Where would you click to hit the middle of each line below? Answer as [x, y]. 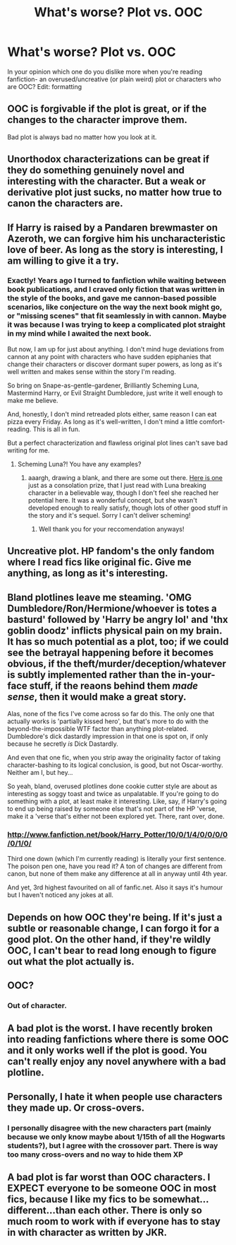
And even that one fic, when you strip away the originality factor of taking [114, 758]
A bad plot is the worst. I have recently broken [110, 1028]
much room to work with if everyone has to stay [114, 1221]
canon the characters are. [65, 203]
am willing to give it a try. [63, 261]
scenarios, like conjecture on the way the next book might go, [115, 307]
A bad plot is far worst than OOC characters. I [109, 1177]
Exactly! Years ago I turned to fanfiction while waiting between [117, 281]
